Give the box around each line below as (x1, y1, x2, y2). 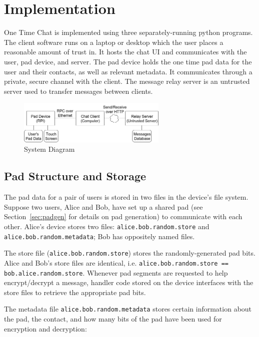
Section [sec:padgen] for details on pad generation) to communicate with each (4, 211, 242, 222)
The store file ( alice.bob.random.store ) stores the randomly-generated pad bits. (4, 248, 255, 258)
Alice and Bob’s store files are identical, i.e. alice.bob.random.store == (4, 257, 228, 268)
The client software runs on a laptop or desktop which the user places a (4, 36, 223, 47)
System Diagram (24, 144, 75, 154)
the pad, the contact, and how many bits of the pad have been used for (4, 314, 222, 324)
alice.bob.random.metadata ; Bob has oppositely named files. (4, 231, 195, 241)
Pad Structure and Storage (4, 168, 146, 184)
